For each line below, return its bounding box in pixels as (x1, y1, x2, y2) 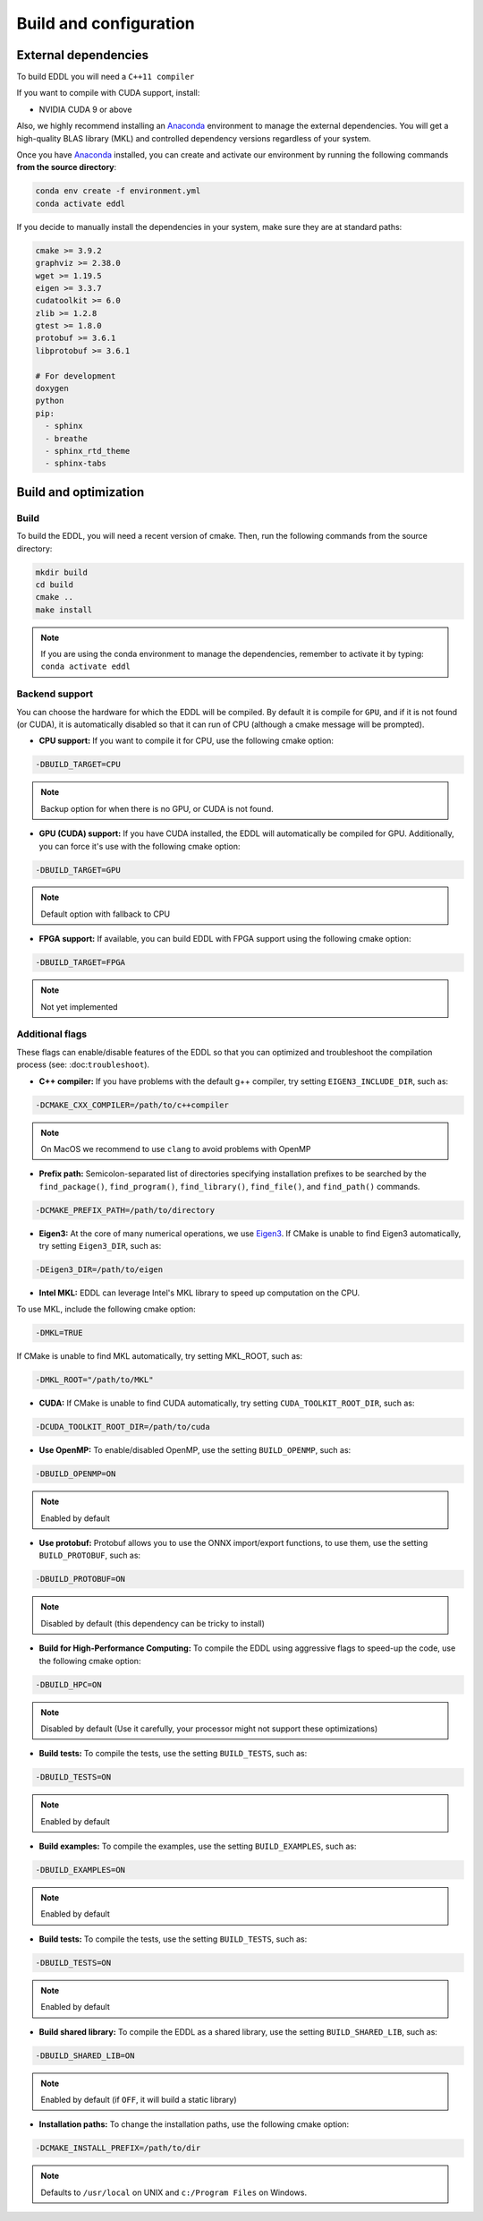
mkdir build (35, 567, 89, 577)
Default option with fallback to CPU (40, 909, 170, 919)
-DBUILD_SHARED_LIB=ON (35, 2050, 135, 2061)
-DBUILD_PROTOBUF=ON (35, 1574, 125, 1585)
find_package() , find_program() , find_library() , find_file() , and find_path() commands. (38, 1181, 420, 1192)
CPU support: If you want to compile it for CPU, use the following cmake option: (38, 735, 335, 747)
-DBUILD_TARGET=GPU (35, 865, 121, 875)
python (35, 396, 64, 406)
